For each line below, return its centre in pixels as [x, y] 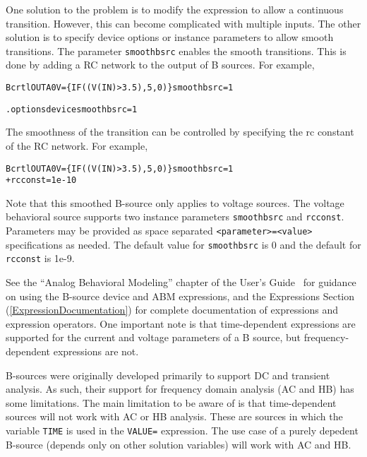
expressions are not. [96, 351]
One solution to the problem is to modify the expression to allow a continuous [175, 9]
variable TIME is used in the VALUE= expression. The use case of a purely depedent [182, 430]
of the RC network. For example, [77, 145]
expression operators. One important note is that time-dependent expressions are [181, 323]
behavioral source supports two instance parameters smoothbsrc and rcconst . [175, 216]
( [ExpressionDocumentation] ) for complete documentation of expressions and [172, 310]
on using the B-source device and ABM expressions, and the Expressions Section [180, 296]
